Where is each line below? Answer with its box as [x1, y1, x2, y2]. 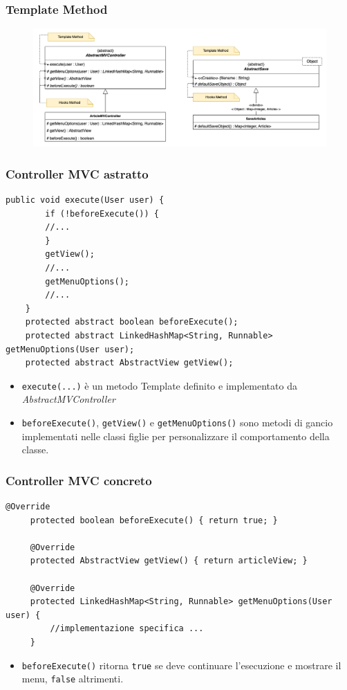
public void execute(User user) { [6, 195, 165, 206]
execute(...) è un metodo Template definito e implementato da [21, 378, 297, 392]
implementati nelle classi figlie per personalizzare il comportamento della [21, 428, 330, 443]
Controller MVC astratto [6, 165, 149, 182]
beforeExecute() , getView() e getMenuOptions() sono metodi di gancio [21, 415, 333, 429]
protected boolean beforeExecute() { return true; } [30, 515, 278, 525]
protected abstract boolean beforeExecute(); [25, 317, 238, 327]
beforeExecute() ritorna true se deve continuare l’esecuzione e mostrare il [21, 657, 341, 672]
